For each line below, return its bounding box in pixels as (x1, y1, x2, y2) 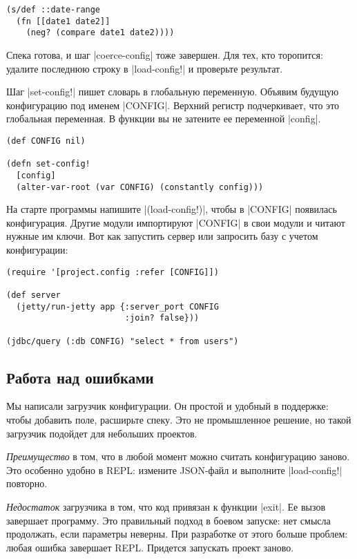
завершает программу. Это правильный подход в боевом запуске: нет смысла (6, 513, 331, 527)
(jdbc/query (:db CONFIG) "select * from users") (6, 336, 239, 346)
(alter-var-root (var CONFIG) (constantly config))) (16, 182, 264, 192)
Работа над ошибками (6, 366, 154, 388)
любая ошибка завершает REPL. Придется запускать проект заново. (6, 540, 294, 554)
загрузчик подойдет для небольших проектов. (6, 426, 197, 440)
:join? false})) (124, 313, 200, 323)
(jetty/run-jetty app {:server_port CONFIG (16, 301, 219, 312)
